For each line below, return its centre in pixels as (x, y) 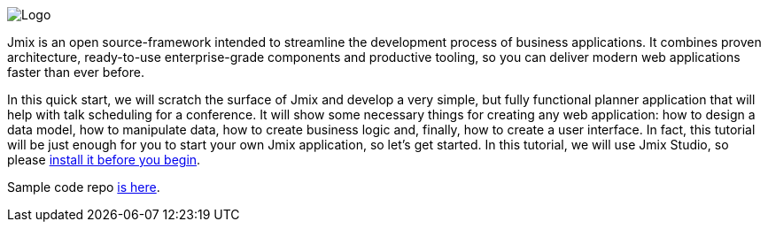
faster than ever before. (76, 72)
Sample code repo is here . (84, 187)
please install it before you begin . (104, 160)
